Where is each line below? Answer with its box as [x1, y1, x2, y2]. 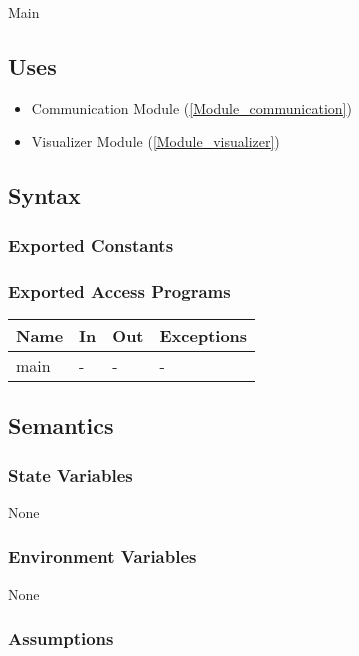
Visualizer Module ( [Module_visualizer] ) [31, 131, 280, 152]
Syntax [8, 180, 81, 211]
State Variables [8, 462, 133, 487]
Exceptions [159, 323, 248, 347]
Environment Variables [8, 544, 197, 569]
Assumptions [8, 626, 114, 651]
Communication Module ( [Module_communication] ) [31, 97, 352, 118]
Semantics [8, 410, 114, 441]
